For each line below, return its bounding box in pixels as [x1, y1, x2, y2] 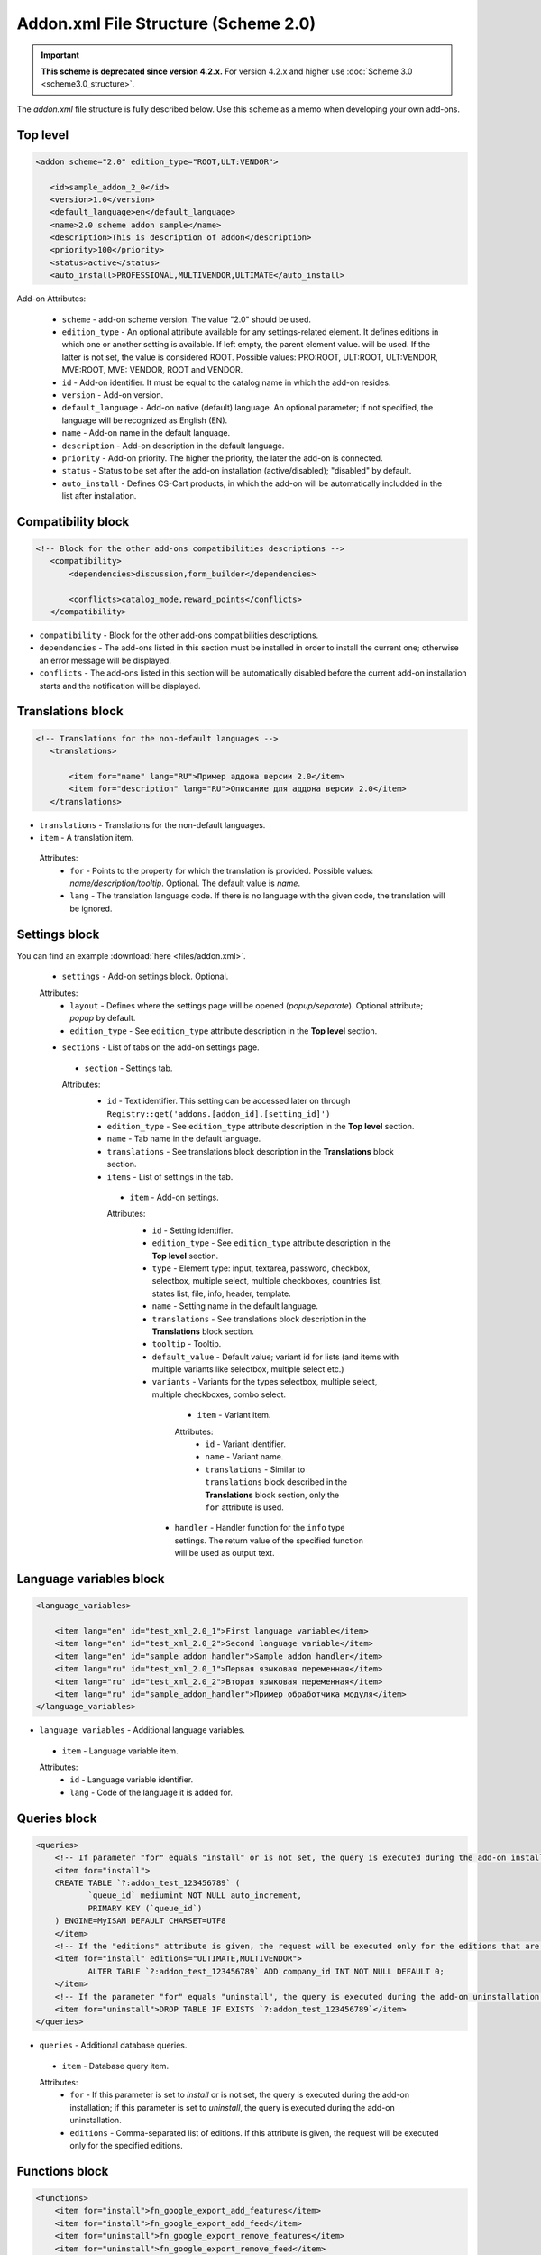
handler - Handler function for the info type [174, 1523, 345, 1533]
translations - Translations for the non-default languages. [39, 819, 266, 830]
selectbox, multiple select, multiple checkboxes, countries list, [151, 1275, 383, 1286]
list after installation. [61, 491, 137, 502]
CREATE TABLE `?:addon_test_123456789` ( [54, 1878, 241, 1889]
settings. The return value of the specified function [174, 1534, 364, 1546]
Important [41, 50, 80, 60]
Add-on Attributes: [16, 293, 87, 304]
